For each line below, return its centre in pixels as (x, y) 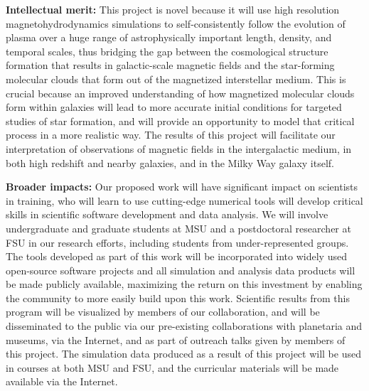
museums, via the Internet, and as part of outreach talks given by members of (176, 339)
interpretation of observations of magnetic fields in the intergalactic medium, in (179, 148)
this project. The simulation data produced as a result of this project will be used (183, 354)
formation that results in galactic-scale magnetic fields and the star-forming (170, 65)
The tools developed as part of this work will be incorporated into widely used (176, 256)
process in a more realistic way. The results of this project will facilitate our (171, 135)
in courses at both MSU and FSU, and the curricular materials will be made (172, 367)
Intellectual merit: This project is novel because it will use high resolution (173, 9)
